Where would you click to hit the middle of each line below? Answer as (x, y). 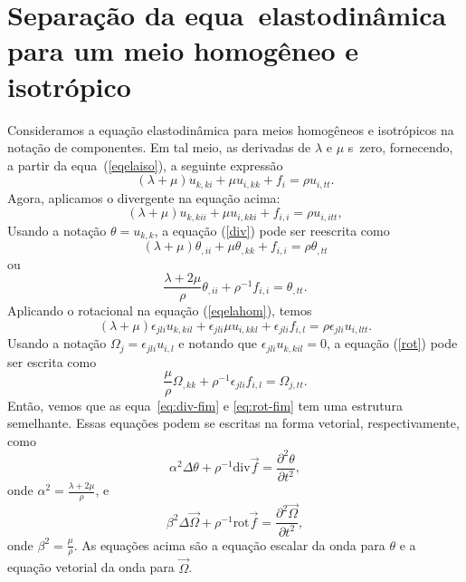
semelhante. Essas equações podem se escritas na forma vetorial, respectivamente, (233, 423)
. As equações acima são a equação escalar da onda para (229, 544)
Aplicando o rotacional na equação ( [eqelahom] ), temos (160, 310)
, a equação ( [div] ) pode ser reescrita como (272, 230)
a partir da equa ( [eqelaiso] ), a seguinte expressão (145, 165)
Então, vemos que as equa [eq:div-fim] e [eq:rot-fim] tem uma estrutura (205, 405)
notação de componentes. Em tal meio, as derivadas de (159, 147)
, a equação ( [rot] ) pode (392, 343)
